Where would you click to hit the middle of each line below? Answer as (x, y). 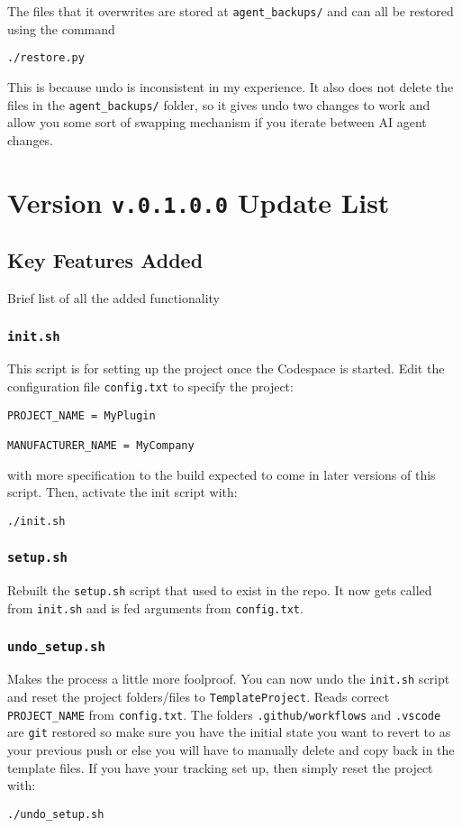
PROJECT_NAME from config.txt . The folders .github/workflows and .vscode (224, 714)
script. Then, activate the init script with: (122, 492)
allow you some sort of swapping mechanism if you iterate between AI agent (217, 122)
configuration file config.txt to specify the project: (150, 386)
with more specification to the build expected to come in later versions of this (222, 474)
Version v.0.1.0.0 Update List (199, 202)
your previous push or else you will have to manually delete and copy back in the (231, 749)
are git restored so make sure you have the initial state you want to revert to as (229, 732)
